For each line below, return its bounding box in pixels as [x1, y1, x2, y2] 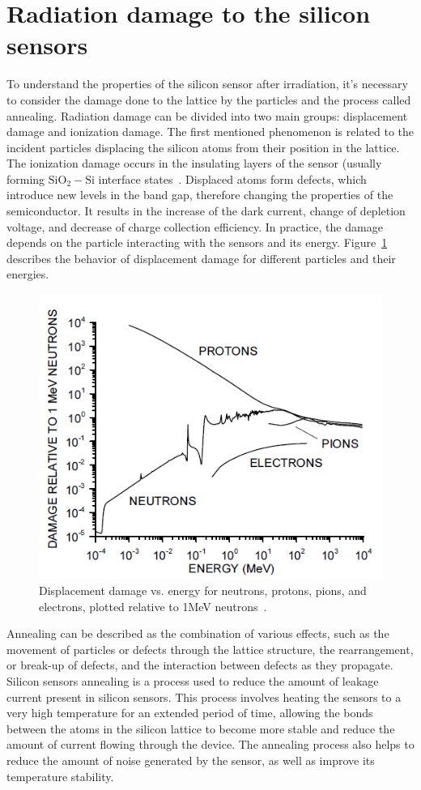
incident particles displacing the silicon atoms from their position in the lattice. [6, 138, 400, 155]
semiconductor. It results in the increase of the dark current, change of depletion [6, 202, 406, 219]
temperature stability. [6, 767, 114, 784]
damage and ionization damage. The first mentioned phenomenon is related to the [6, 123, 415, 140]
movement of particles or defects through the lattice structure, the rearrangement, [6, 640, 414, 657]
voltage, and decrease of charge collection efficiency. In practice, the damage [6, 218, 383, 235]
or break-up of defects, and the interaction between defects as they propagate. [6, 656, 393, 673]
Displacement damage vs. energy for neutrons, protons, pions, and [39, 581, 367, 598]
